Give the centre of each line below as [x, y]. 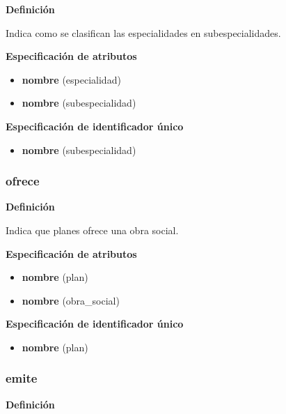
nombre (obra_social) [71, 300]
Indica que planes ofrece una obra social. [92, 230]
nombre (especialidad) [71, 79]
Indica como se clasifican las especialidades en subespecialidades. [143, 32]
